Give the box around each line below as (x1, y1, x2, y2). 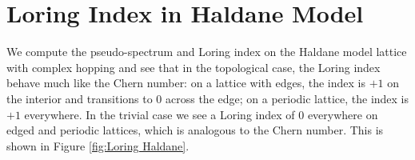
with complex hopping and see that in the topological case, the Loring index (6, 58, 381, 75)
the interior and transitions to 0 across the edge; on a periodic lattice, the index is (6, 90, 409, 106)
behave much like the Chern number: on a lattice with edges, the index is (6, 74, 365, 91)
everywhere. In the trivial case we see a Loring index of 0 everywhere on (24, 106, 378, 122)
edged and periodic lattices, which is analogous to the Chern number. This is (6, 122, 384, 138)
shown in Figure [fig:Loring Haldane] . (6, 137, 190, 154)
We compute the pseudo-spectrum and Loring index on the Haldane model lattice (6, 43, 407, 60)
